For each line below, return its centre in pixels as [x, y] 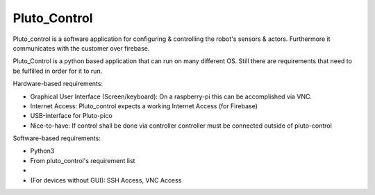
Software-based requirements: [57, 138]
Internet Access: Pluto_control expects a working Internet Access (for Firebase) [144, 106]
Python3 [42, 151]
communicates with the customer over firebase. [81, 48]
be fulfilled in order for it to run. [58, 71]
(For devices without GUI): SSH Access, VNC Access [106, 180]
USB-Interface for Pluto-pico [71, 116]
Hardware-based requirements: [58, 84]
